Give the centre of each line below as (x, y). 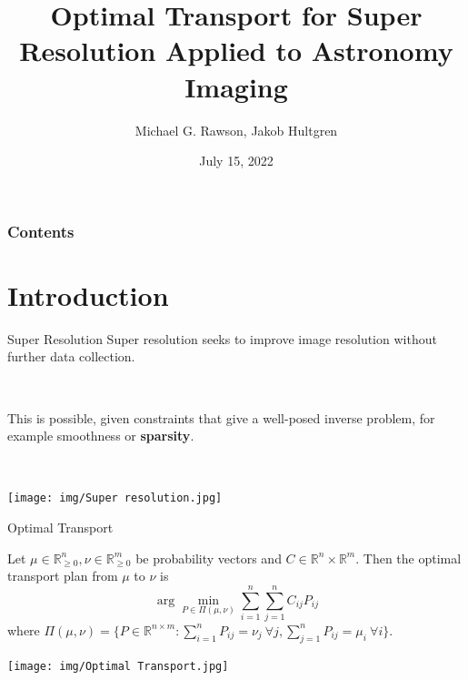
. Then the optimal (408, 558)
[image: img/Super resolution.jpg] (115, 498)
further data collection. (71, 356)
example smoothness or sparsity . (101, 436)
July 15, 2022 (236, 161)
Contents (41, 231)
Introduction (88, 294)
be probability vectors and (209, 558)
